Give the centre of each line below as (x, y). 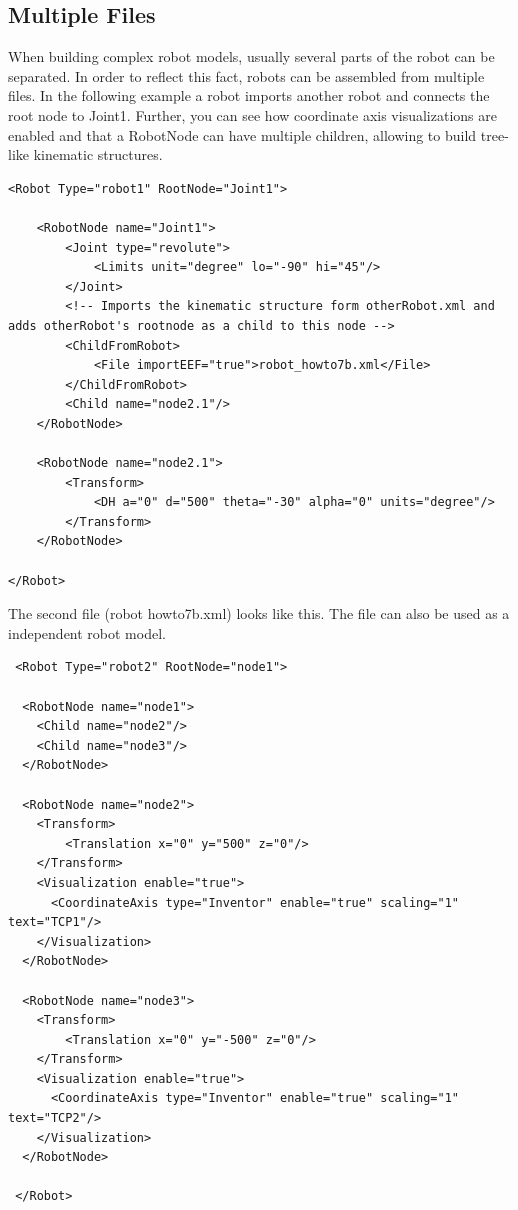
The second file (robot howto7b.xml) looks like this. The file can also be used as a (259, 613)
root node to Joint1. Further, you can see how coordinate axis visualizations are (252, 114)
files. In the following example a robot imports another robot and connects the (249, 95)
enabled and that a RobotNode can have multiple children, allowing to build (242, 134)
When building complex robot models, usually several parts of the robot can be (251, 56)
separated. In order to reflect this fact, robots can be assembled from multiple (246, 75)
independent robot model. (87, 632)
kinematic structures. (98, 154)
